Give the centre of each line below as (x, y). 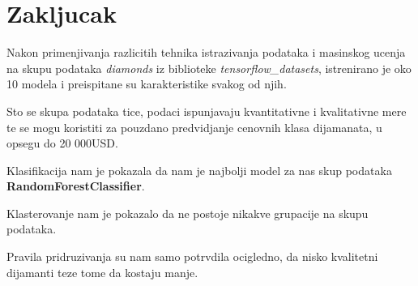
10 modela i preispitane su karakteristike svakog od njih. (147, 84)
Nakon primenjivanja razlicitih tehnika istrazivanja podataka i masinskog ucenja (206, 52)
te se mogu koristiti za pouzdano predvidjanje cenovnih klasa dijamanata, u (194, 127)
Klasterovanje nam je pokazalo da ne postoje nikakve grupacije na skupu (188, 213)
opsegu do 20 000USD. (62, 143)
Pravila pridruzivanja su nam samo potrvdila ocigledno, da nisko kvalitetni (192, 256)
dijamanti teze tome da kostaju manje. (102, 272)
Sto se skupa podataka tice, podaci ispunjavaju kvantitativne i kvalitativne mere (207, 111)
